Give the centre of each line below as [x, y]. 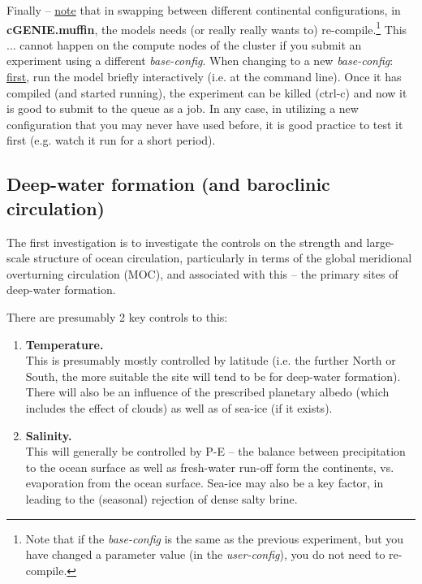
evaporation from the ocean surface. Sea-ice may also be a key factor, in [205, 483]
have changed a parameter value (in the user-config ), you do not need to [205, 554]
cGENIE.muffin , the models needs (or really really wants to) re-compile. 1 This [207, 28]
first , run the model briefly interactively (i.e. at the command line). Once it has [204, 77]
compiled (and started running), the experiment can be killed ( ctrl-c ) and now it [207, 92]
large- [380, 242]
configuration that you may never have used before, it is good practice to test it [205, 124]
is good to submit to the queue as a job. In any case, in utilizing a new [183, 108]
